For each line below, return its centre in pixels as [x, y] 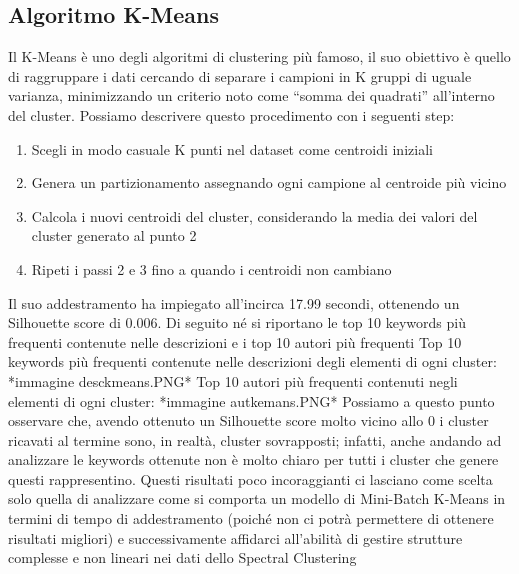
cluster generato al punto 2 [114, 235]
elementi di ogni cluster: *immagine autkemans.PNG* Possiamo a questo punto [251, 400]
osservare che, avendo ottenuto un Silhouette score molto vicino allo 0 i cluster [248, 420]
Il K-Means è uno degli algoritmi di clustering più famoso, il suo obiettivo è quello [259, 56]
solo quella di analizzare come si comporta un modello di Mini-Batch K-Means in [257, 498]
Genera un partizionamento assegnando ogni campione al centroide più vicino [269, 182]
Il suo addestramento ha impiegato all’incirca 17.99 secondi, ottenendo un [234, 302]
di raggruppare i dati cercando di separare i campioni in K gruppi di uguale [240, 75]
